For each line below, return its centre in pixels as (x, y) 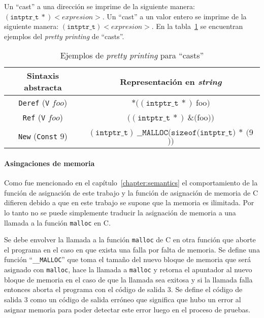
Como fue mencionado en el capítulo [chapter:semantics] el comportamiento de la (131, 183)
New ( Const (38, 136)
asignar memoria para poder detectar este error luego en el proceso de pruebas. (127, 309)
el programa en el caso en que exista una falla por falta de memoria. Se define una (132, 249)
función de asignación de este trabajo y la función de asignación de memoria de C (131, 192)
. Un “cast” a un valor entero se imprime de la (174, 16)
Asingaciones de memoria (49, 163)
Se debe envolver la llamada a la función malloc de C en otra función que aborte (130, 240)
